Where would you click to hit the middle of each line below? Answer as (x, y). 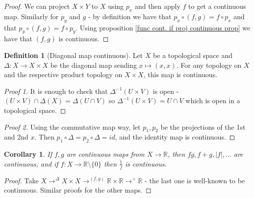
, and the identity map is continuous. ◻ (175, 137)
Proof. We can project (37, 6)
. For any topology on (209, 65)
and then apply (157, 6)
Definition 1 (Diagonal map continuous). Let (74, 55)
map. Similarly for (31, 16)
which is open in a (213, 100)
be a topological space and (193, 55)
